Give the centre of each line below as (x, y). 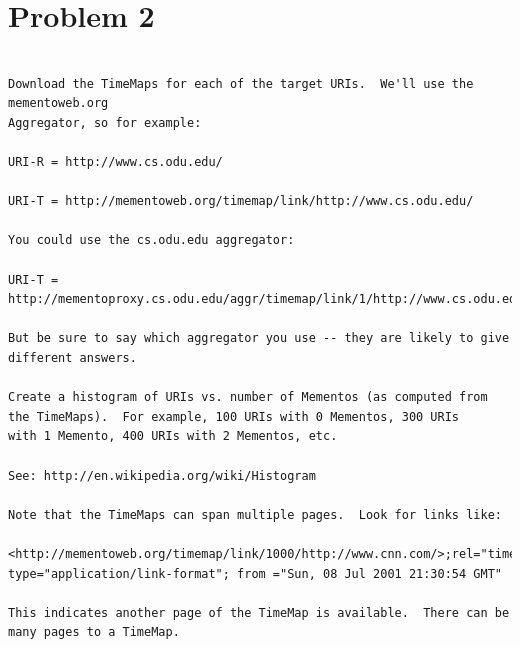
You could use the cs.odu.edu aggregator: (151, 240)
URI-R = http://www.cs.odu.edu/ (115, 162)
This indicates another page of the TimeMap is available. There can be (259, 612)
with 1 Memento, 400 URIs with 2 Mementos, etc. (173, 436)
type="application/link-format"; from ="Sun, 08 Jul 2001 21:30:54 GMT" (255, 573)
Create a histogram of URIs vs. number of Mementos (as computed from (248, 397)
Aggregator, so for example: (105, 122)
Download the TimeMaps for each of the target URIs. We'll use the (241, 83)
